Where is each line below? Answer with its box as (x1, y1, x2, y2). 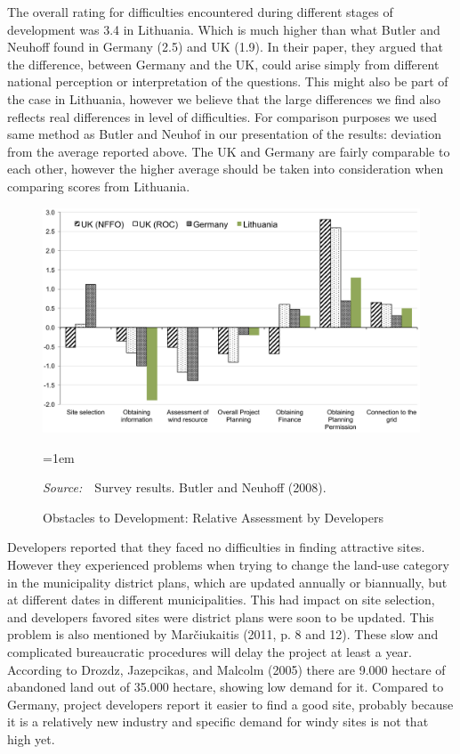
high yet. (7, 730, 55, 749)
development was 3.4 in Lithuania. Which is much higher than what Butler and (7, 20, 440, 38)
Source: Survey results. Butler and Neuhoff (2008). (43, 478, 327, 497)
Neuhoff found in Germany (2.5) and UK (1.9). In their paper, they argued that (7, 37, 443, 56)
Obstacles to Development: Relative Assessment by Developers (43, 507, 383, 526)
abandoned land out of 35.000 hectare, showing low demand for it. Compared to (7, 677, 444, 696)
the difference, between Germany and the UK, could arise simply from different (7, 54, 440, 73)
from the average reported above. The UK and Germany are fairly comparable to (7, 142, 450, 160)
